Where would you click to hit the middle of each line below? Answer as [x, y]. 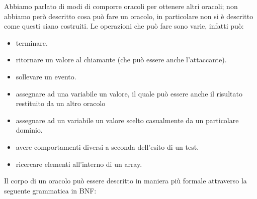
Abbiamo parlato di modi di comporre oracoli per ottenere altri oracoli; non [121, 6]
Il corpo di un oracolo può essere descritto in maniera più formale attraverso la [125, 181]
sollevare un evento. [46, 76]
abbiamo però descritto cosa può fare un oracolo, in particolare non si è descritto [129, 16]
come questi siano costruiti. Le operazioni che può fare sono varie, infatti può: [124, 26]
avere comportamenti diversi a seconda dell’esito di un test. [107, 146]
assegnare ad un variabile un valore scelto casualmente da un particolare [127, 120]
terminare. [32, 42]
